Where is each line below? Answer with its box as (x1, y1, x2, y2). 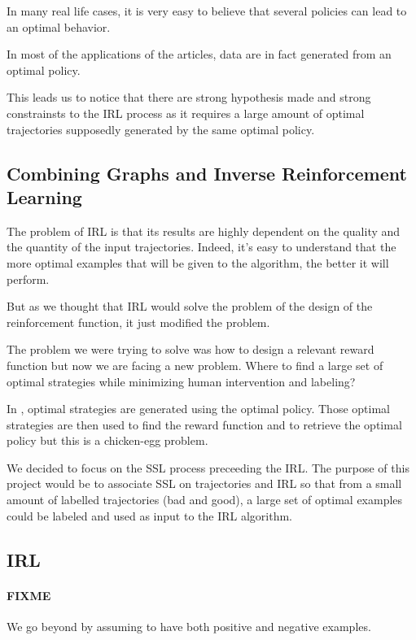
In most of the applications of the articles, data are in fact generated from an (7, 46, 392, 63)
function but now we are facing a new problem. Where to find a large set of (7, 356, 383, 373)
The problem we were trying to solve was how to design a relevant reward (7, 341, 374, 358)
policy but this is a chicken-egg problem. (7, 432, 208, 449)
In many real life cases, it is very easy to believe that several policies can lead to (7, 2, 407, 19)
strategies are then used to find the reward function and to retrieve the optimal (7, 416, 402, 433)
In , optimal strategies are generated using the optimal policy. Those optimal (7, 400, 390, 417)
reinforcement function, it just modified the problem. (7, 313, 270, 330)
